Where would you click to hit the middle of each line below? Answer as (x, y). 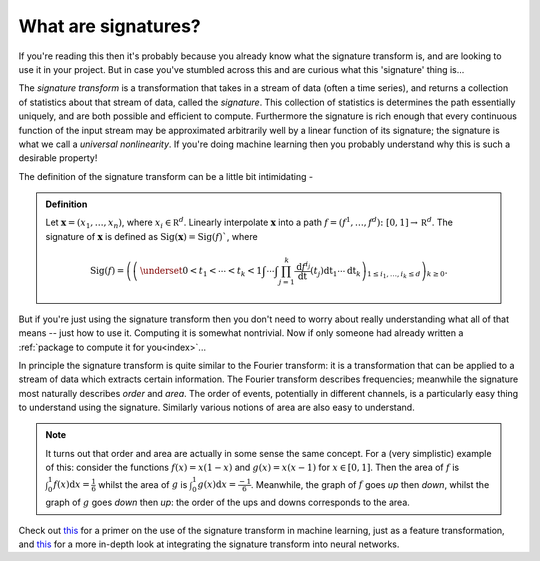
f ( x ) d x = (71, 484)
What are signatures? (109, 26)
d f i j (303, 266)
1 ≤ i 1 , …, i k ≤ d (393, 274)
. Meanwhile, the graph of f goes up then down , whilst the (370, 484)
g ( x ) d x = (217, 484)
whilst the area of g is (143, 484)
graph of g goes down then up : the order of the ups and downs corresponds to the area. (227, 502)
